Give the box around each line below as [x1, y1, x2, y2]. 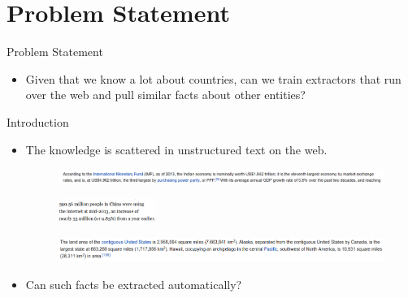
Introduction [7, 113, 69, 130]
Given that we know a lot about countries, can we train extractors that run [25, 70, 401, 87]
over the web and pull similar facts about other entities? [25, 86, 306, 103]
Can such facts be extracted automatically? [25, 275, 242, 292]
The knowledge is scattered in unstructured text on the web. [25, 140, 328, 158]
